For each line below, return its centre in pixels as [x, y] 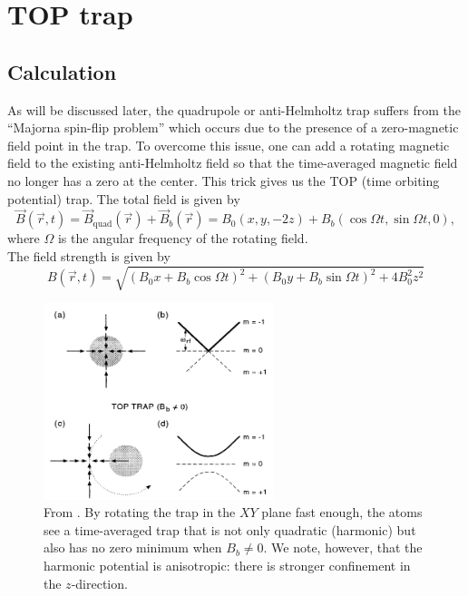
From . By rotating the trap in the [140, 512]
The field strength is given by [89, 255]
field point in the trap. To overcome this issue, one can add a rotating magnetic [229, 145]
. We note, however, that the [343, 547]
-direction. [99, 583]
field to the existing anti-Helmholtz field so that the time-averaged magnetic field [233, 163]
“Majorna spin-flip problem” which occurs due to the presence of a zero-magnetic [233, 127]
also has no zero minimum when [133, 547]
